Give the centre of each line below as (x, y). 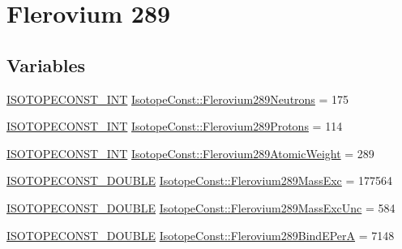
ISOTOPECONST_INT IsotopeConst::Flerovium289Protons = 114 (175, 126)
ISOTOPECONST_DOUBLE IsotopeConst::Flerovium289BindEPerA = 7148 (201, 235)
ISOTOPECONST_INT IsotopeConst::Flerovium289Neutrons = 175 (178, 99)
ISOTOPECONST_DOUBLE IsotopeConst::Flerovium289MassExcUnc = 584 (201, 207)
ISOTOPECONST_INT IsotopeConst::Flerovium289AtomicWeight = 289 (190, 153)
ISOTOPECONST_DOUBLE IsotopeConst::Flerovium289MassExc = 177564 (200, 180)
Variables (46, 64)
